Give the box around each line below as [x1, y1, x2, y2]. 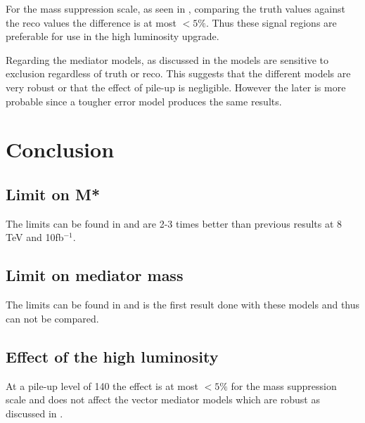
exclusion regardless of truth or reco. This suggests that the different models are [6, 66, 351, 81]
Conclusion [6, 135, 115, 164]
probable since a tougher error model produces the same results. [6, 93, 282, 108]
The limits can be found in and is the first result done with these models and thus [6, 297, 360, 312]
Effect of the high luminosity [6, 345, 219, 367]
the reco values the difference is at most [6, 15, 177, 30]
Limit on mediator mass [6, 264, 184, 286]
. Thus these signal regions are [205, 15, 337, 30]
